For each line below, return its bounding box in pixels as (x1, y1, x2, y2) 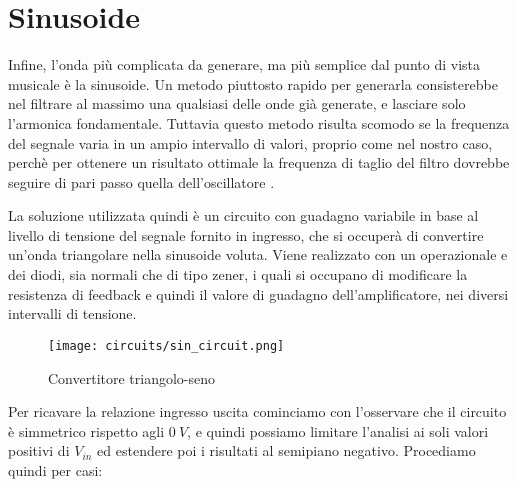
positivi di (8, 440, 70, 461)
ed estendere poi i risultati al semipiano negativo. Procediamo (97, 440, 476, 461)
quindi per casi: (8, 459, 103, 480)
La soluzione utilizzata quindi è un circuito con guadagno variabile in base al (8, 205, 479, 226)
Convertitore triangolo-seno (48, 367, 216, 388)
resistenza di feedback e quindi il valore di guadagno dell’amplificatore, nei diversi (8, 283, 509, 304)
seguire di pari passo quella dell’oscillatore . (8, 171, 275, 192)
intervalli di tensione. (8, 303, 137, 324)
